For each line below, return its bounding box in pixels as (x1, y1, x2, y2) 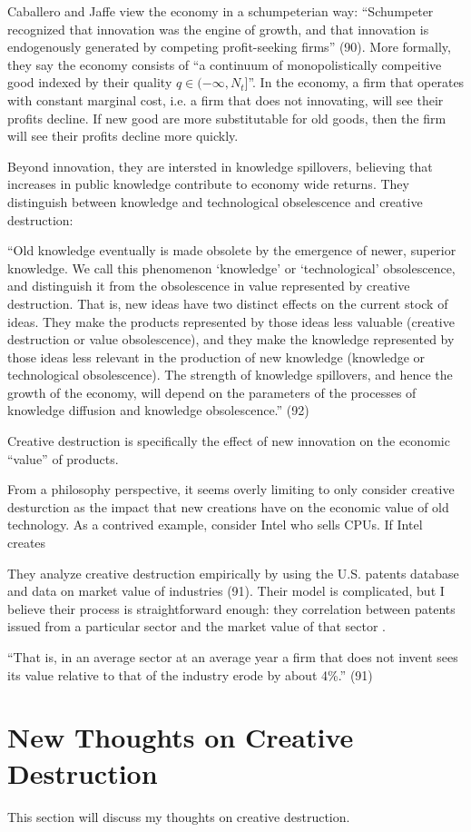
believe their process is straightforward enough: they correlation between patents (7, 599, 456, 618)
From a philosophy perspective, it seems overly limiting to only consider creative (7, 480, 455, 499)
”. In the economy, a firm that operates (248, 73, 465, 92)
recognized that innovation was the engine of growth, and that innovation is (7, 19, 429, 38)
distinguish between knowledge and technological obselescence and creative (7, 192, 423, 211)
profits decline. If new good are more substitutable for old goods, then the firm (7, 108, 446, 127)
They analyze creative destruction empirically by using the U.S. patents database (7, 563, 459, 582)
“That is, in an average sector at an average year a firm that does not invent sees (7, 648, 458, 666)
